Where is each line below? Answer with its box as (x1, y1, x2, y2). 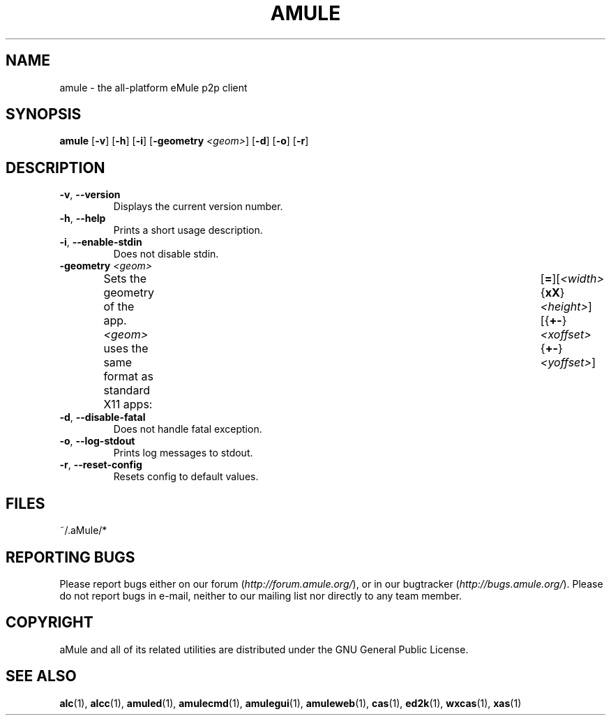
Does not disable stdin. (113, 248, 219, 260)
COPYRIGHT (6, 614, 93, 632)
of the (103, 299, 135, 314)
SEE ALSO (6, 667, 77, 685)
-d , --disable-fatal (59, 411, 146, 424)
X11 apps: (103, 397, 153, 412)
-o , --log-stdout (59, 435, 135, 447)
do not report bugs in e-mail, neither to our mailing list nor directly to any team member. (59, 589, 462, 602)
